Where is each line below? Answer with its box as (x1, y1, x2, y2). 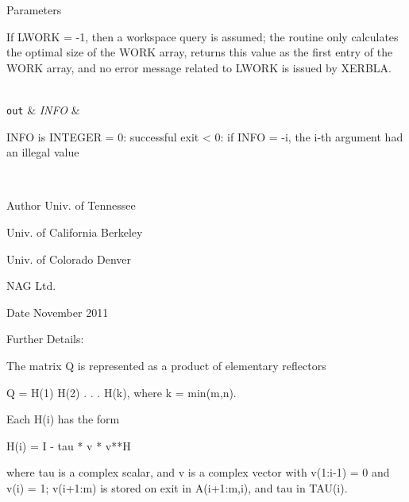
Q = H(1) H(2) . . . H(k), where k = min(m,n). (6, 384, 237, 400)
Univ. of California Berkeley (6, 224, 143, 240)
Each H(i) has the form (6, 411, 120, 427)
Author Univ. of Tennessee (6, 197, 136, 214)
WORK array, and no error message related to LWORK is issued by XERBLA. (6, 59, 392, 75)
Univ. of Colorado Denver (6, 250, 132, 267)
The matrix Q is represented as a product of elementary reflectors (6, 357, 326, 373)
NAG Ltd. (6, 277, 56, 294)
